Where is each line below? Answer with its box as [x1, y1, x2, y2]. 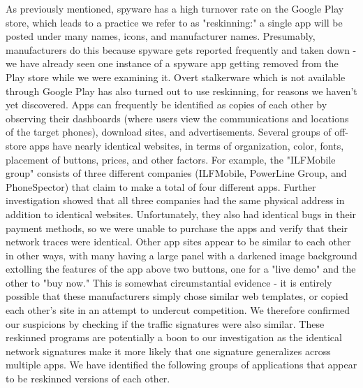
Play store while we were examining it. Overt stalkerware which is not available [6, 69, 346, 84]
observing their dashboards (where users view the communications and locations [6, 110, 349, 125]
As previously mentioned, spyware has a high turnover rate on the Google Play [6, 1, 344, 15]
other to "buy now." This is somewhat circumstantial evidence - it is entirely [6, 275, 332, 289]
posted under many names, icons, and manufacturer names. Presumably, [6, 29, 316, 43]
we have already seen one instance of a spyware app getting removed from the [6, 56, 339, 71]
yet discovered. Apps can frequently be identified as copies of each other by [6, 97, 327, 112]
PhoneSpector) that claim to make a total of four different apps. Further [6, 179, 316, 194]
